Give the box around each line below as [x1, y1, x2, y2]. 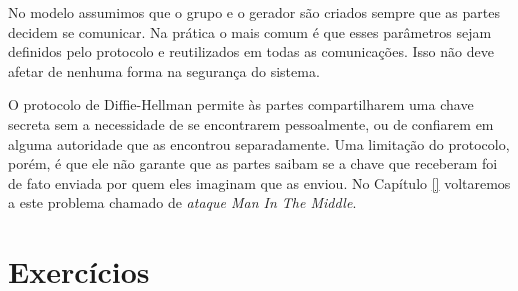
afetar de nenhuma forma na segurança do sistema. [8, 60, 320, 81]
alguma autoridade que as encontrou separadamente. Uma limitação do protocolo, [8, 133, 510, 154]
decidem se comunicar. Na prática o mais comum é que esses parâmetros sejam [8, 21, 492, 42]
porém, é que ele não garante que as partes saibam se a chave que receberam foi [8, 153, 498, 174]
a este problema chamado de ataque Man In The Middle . [8, 192, 357, 213]
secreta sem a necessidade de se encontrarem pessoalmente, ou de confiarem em [8, 113, 494, 134]
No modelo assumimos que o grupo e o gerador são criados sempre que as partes [8, 2, 500, 22]
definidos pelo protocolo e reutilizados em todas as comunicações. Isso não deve [8, 41, 494, 62]
